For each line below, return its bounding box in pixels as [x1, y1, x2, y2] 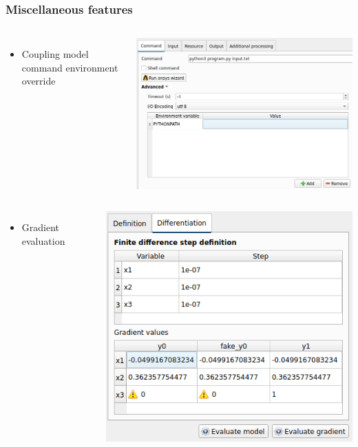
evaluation [21, 234, 65, 248]
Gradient [21, 220, 60, 235]
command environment [21, 60, 118, 74]
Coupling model [21, 47, 89, 61]
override [21, 74, 56, 88]
